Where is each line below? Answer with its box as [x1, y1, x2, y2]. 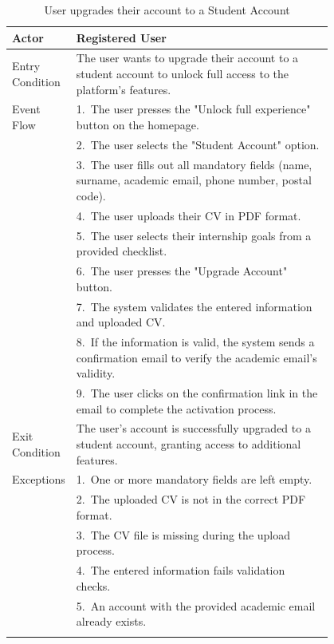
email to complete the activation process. [76, 400, 277, 417]
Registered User [76, 29, 167, 45]
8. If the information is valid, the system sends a [76, 333, 315, 350]
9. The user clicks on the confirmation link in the [76, 384, 318, 401]
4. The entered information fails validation [76, 562, 285, 579]
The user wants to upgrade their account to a [76, 49, 299, 66]
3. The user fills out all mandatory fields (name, [76, 156, 312, 172]
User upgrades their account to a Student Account [44, 2, 290, 18]
